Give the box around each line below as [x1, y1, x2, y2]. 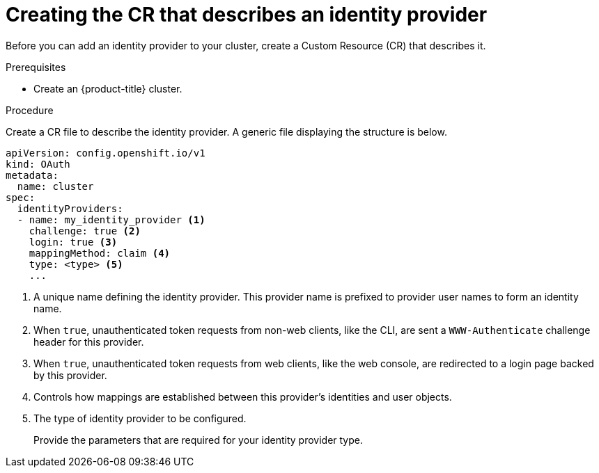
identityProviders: [17, 202, 123, 214]
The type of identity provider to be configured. [33, 412, 247, 424]
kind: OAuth [6, 158, 70, 170]
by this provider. [33, 369, 107, 381]
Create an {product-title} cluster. [33, 82, 182, 95]
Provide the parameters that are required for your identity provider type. [33, 433, 364, 446]
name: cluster [17, 180, 94, 192]
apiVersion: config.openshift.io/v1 [6, 147, 205, 159]
